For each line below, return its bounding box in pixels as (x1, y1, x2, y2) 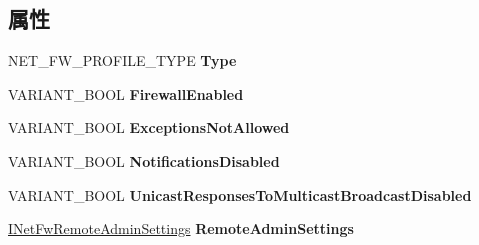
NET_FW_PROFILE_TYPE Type (8, 50, 237, 71)
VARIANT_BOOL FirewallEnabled (8, 83, 244, 104)
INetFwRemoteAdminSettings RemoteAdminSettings (8, 218, 354, 239)
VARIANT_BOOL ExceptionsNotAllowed (8, 117, 290, 138)
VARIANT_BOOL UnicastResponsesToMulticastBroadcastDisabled (8, 184, 472, 205)
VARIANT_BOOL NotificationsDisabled (8, 150, 280, 171)
